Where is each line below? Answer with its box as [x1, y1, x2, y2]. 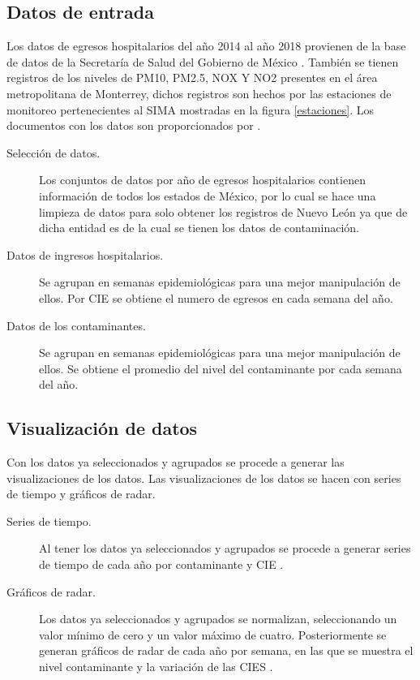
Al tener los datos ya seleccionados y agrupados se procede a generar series [39, 540, 411, 557]
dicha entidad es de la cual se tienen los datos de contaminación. [39, 219, 359, 236]
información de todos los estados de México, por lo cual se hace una [39, 187, 376, 204]
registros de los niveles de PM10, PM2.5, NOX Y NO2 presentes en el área [6, 69, 378, 86]
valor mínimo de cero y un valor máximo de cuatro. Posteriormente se [39, 626, 387, 643]
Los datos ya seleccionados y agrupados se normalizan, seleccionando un [39, 610, 397, 627]
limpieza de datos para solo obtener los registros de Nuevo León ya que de [39, 203, 408, 220]
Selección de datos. [6, 144, 101, 161]
